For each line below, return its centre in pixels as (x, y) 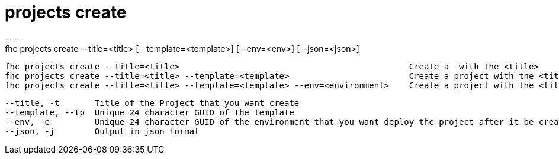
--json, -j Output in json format (102, 131)
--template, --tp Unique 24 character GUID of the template (150, 112)
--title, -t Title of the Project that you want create (152, 103)
